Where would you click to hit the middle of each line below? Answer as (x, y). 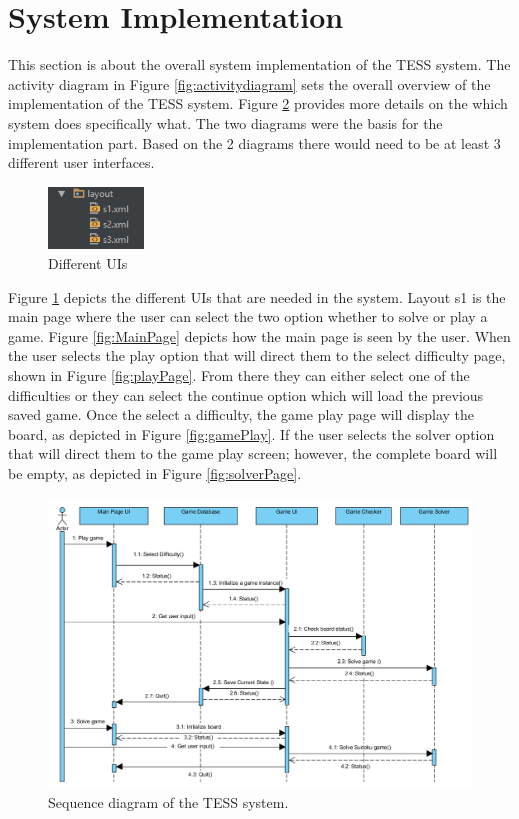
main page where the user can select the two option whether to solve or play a (248, 316)
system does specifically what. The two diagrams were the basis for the (225, 122)
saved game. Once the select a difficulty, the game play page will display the (241, 414)
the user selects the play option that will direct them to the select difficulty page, (257, 355)
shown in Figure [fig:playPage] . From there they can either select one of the (239, 374)
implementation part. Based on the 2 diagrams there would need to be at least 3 (254, 142)
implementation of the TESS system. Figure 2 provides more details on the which (258, 103)
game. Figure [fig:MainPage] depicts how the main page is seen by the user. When (259, 335)
